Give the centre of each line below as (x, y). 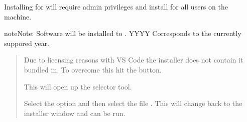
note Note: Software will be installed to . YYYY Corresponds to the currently (123, 33)
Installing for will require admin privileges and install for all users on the (116, 6)
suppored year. (27, 43)
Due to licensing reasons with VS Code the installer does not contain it (134, 60)
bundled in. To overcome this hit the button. (93, 69)
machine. (18, 16)
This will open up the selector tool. (78, 86)
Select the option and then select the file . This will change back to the (133, 103)
